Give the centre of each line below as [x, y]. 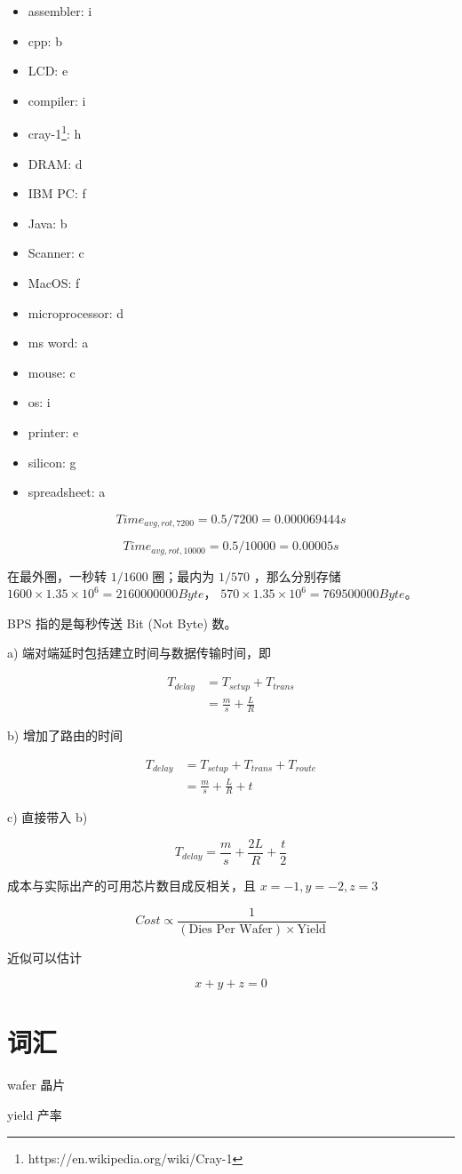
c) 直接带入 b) [48, 817]
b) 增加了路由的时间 [65, 735]
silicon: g [52, 462]
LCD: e [48, 71]
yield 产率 [35, 1114]
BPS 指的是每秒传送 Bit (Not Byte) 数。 [122, 623]
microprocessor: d [76, 312]
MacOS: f [54, 283]
